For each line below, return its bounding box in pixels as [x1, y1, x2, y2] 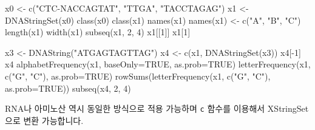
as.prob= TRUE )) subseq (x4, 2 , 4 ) [5, 81, 131, 94]
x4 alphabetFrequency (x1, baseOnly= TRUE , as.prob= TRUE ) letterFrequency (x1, [5, 58, 311, 70]
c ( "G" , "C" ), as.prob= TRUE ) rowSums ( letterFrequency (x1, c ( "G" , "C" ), [5, 69, 271, 82]
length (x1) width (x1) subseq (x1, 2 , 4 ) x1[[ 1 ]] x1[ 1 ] [5, 26, 191, 38]
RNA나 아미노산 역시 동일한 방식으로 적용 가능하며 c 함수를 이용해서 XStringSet [5, 102, 309, 115]
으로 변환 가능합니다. [5, 114, 84, 126]
